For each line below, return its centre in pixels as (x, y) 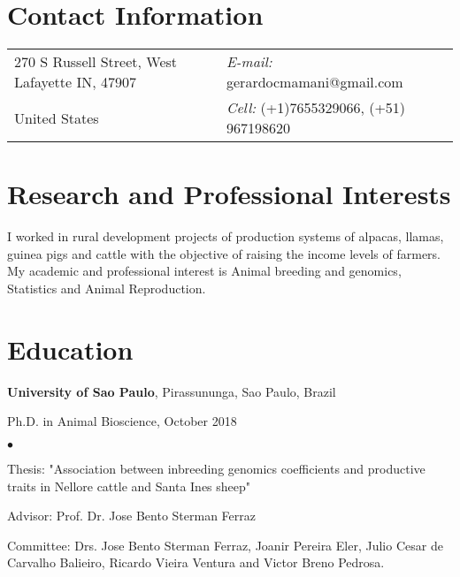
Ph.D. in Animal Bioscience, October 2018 (122, 421)
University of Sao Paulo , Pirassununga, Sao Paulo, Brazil (172, 391)
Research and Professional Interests (229, 194)
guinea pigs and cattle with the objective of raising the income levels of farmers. (224, 253)
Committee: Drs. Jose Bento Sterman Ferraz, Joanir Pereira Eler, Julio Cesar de (225, 545)
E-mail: (249, 62)
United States (57, 118)
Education (70, 349)
